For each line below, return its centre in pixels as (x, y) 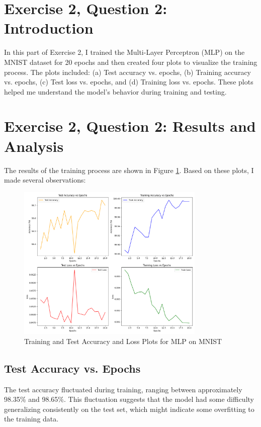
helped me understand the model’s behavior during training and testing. (115, 91)
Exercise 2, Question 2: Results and (130, 126)
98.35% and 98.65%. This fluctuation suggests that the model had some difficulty (129, 399)
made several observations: (45, 180)
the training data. (31, 419)
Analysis (34, 146)
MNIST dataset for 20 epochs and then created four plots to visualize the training (131, 62)
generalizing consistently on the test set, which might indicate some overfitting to (129, 409)
